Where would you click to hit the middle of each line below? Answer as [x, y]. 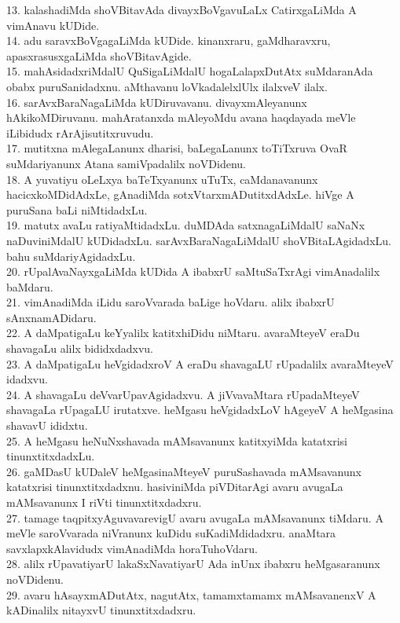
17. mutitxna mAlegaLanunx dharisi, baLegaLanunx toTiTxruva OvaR [177, 148]
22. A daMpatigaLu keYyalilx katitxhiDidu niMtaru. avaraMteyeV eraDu [183, 333]
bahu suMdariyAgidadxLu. [71, 256]
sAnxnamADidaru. [51, 317]
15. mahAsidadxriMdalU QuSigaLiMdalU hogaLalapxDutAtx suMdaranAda [190, 71]
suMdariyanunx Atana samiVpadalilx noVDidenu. [126, 163]
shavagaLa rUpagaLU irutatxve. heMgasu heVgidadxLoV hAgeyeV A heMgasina [200, 410]
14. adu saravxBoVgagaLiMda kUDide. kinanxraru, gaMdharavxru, [169, 40]
